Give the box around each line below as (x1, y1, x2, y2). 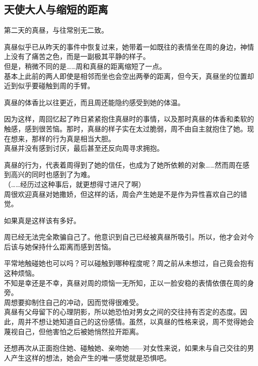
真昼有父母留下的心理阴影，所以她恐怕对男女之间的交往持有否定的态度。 (4, 306, 240, 317)
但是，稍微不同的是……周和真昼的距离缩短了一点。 (4, 61, 166, 71)
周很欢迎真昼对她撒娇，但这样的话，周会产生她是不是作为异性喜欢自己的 (4, 188, 240, 199)
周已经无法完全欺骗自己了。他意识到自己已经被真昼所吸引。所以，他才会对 (4, 232, 247, 242)
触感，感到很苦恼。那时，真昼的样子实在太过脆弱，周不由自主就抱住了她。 (4, 123, 247, 133)
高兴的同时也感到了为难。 (10, 169, 94, 180)
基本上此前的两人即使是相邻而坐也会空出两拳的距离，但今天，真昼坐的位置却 (4, 70, 254, 81)
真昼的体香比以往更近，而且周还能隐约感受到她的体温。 (4, 97, 185, 107)
